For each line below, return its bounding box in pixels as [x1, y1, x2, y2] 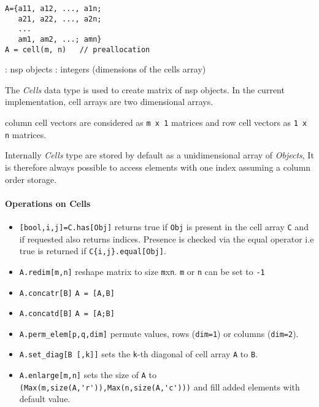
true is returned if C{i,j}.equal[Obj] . [19, 244, 166, 257]
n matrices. [5, 128, 47, 141]
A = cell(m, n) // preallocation [5, 45, 150, 54]
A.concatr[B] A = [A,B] [19, 289, 115, 298]
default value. [19, 392, 71, 405]
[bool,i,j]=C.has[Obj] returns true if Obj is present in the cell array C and [19, 220, 309, 233]
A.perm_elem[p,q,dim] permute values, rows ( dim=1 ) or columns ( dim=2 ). [19, 327, 299, 339]
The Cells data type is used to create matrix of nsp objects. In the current [5, 83, 285, 96]
